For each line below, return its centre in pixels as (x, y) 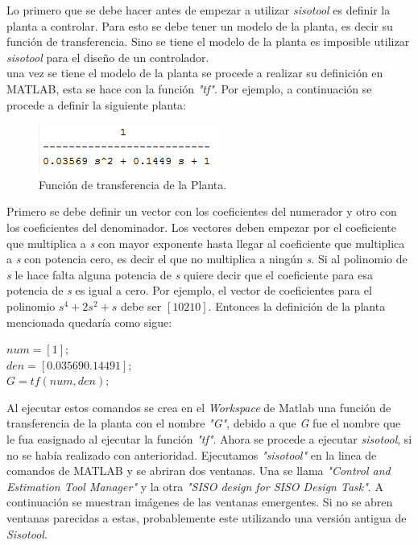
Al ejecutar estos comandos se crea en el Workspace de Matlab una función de (199, 407)
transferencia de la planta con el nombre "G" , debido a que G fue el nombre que (204, 423)
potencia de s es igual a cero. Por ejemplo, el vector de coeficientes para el (189, 290)
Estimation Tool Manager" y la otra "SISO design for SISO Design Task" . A (195, 486)
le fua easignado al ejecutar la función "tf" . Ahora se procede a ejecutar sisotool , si (209, 439)
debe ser (141, 306)
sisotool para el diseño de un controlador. (108, 57)
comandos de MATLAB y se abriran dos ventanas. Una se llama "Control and (199, 471)
